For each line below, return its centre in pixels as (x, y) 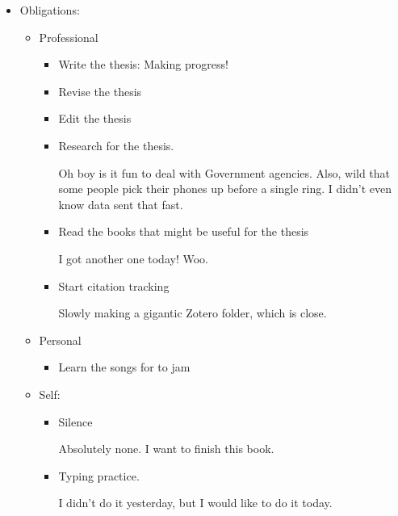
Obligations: (50, 10)
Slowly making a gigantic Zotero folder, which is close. (193, 313)
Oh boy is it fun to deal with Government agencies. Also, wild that (224, 172)
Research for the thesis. (116, 145)
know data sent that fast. (121, 204)
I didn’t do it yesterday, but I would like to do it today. (195, 503)
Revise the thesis (100, 91)
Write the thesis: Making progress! (143, 64)
